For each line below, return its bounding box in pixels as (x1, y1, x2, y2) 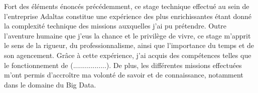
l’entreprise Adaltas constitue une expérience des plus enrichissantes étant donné (4, 10, 252, 21)
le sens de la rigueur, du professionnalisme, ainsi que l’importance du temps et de (4, 40, 254, 50)
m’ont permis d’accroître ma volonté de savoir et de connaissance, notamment (4, 69, 243, 80)
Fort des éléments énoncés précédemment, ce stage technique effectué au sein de (4, 1, 249, 11)
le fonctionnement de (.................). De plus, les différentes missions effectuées (4, 59, 242, 70)
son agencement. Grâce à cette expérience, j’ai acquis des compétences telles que (4, 49, 251, 60)
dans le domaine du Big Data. (4, 79, 96, 89)
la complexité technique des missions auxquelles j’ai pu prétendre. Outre (4, 20, 227, 31)
